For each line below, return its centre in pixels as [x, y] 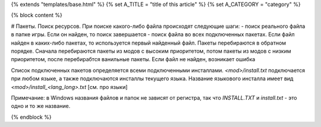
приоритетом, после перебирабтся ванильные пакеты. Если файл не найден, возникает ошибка [133, 59]
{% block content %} [37, 15]
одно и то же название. [41, 106]
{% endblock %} [31, 117]
